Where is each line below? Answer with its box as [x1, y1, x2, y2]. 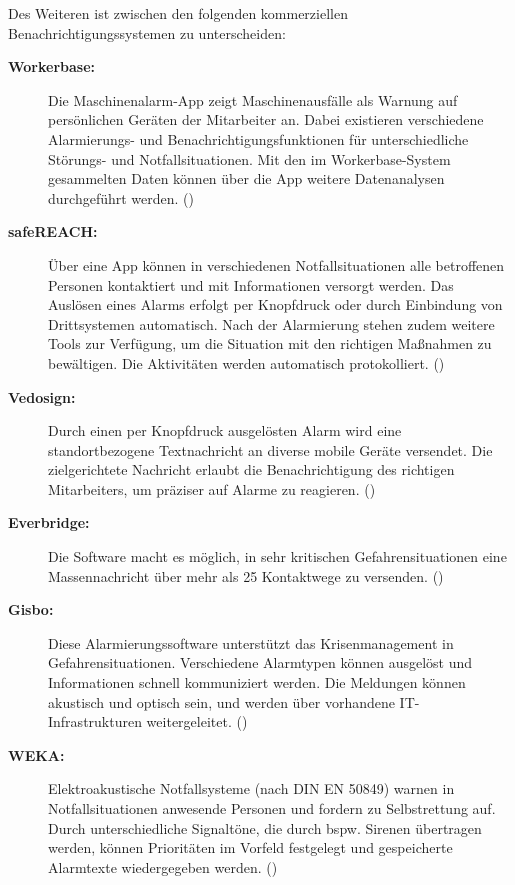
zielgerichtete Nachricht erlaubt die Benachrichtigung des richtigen [48, 459, 455, 480]
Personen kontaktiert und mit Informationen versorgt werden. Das [48, 274, 454, 295]
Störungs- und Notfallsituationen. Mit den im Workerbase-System [48, 148, 451, 169]
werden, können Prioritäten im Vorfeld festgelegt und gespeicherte [48, 837, 453, 858]
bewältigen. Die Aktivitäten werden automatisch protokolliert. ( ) [48, 352, 445, 373]
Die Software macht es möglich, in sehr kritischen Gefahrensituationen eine [48, 546, 507, 567]
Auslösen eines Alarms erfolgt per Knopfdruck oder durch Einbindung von [48, 294, 503, 315]
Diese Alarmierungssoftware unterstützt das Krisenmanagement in [48, 632, 454, 653]
